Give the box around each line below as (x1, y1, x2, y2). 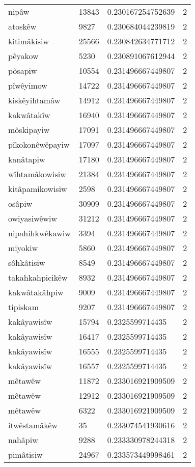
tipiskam (8, 301, 39, 313)
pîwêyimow (8, 79, 47, 91)
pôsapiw (8, 65, 37, 76)
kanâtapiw (8, 153, 45, 165)
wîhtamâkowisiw (8, 168, 66, 180)
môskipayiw (8, 124, 50, 135)
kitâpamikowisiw (8, 183, 67, 195)
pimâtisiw (8, 449, 43, 460)
